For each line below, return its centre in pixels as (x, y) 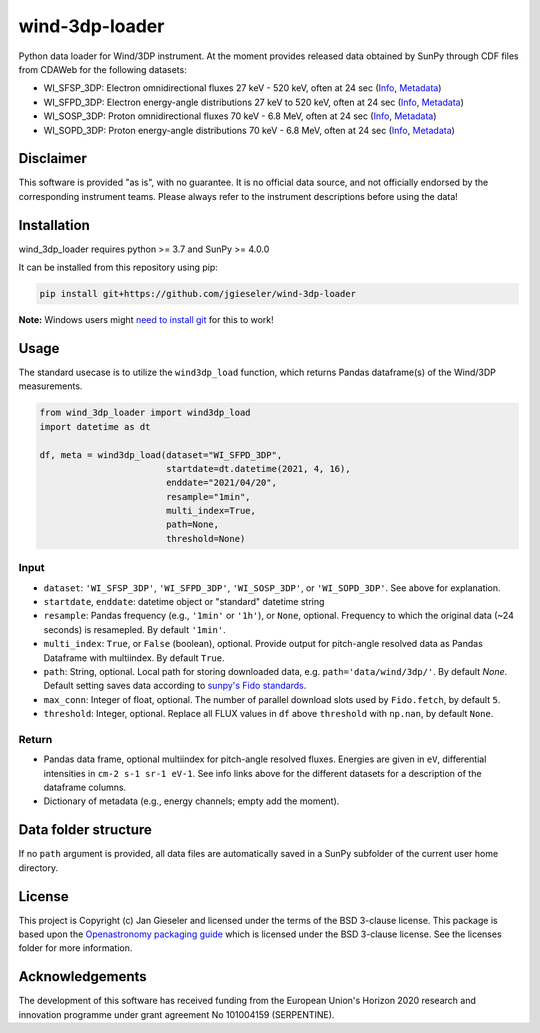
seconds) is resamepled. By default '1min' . (135, 629)
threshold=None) (205, 538)
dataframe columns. (85, 787)
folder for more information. (75, 948)
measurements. (50, 386)
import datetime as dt (95, 426)
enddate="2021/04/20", (221, 483)
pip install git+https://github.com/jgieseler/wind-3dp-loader (198, 294)
